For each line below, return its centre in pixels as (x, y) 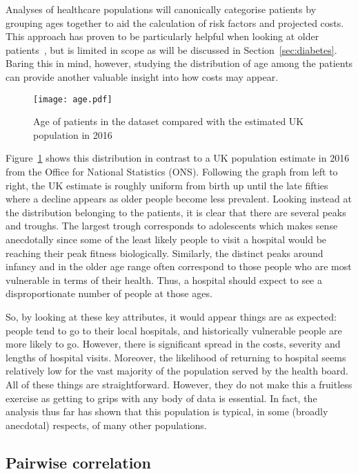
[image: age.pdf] (73, 99)
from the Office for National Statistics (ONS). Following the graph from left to (172, 171)
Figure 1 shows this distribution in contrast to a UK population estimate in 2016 (178, 158)
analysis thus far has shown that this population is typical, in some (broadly (167, 411)
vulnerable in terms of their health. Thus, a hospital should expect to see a (164, 279)
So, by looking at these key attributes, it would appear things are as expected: (171, 316)
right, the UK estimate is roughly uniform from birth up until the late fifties (167, 185)
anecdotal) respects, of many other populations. (106, 425)
